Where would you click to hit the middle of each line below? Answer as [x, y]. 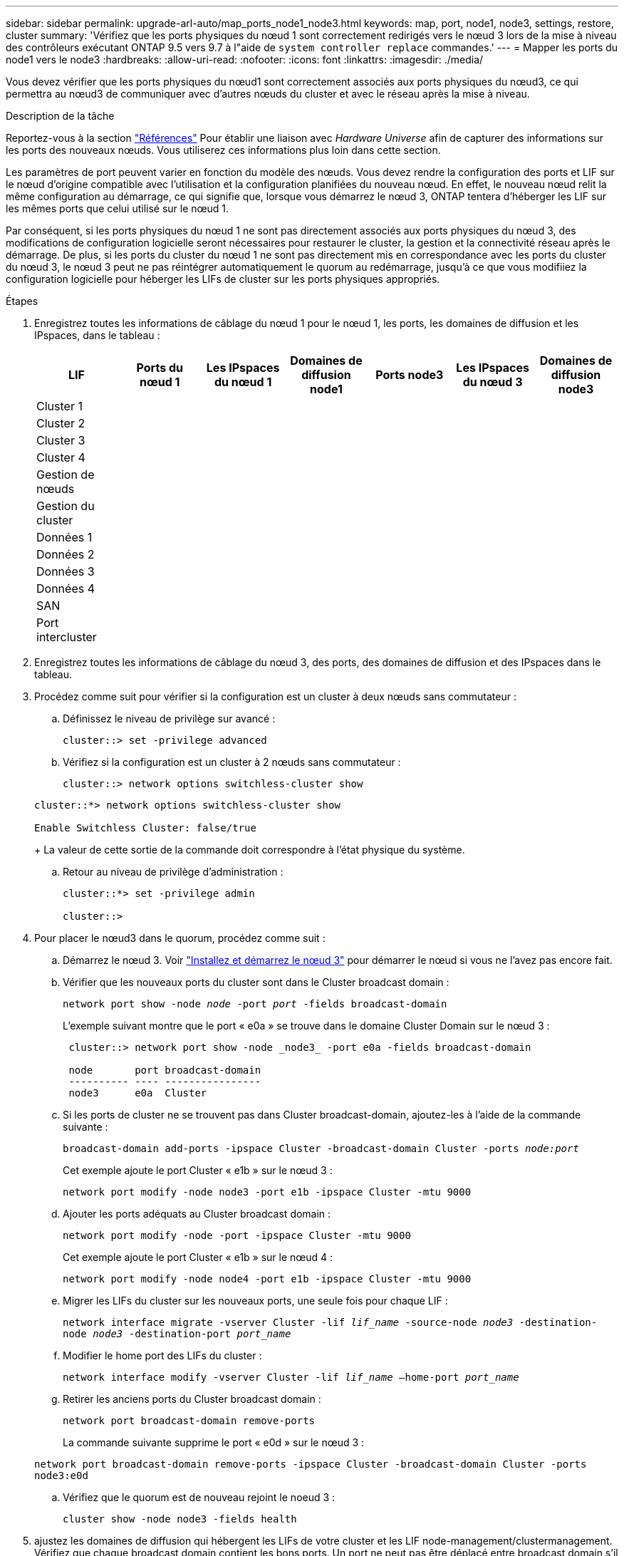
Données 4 [66, 588]
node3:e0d [61, 1475]
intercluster [67, 637]
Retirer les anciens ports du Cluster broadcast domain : [192, 1399]
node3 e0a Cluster [138, 1093]
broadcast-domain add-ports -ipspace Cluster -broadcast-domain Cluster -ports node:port [321, 1148]
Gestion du [66, 506]
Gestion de [66, 474]
